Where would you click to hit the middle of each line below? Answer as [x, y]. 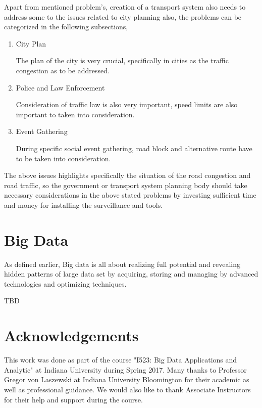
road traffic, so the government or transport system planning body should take [126, 185]
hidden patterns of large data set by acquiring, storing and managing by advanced [131, 274]
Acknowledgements [71, 335]
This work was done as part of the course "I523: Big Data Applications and [121, 360]
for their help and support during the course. [73, 399]
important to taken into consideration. [75, 114]
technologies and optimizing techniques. [65, 283]
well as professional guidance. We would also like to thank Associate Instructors [127, 389]
